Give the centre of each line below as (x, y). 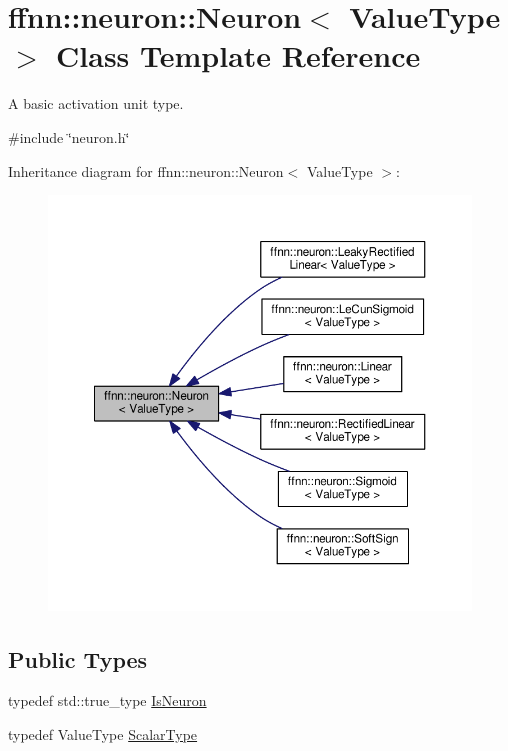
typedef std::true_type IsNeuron (107, 700)
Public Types (78, 658)
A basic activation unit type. (96, 103)
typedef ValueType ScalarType (103, 734)
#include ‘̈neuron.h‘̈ (69, 136)
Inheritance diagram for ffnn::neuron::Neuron (146, 170)
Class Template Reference (238, 55)
